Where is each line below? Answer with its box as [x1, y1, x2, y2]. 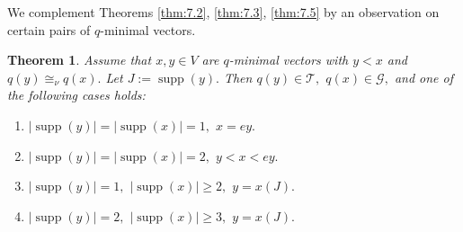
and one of [394, 67, 454, 86]
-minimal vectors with [228, 50, 349, 69]
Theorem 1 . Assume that [7, 50, 152, 69]
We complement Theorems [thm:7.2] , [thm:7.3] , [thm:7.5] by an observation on [7, 3, 440, 21]
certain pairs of [7, 20, 91, 39]
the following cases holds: [7, 85, 146, 104]
